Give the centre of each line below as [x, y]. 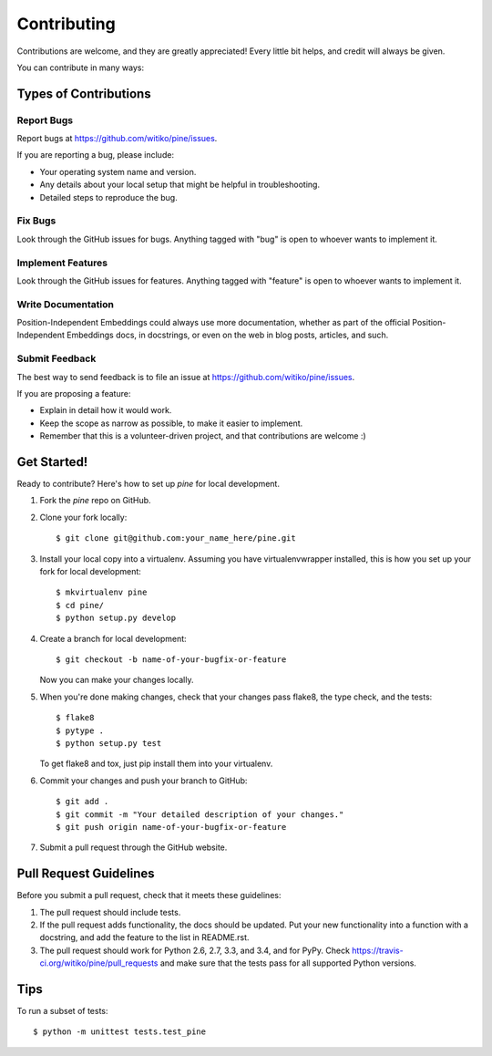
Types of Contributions [84, 93]
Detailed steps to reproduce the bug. [108, 197]
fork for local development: [90, 572]
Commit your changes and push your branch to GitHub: [143, 781]
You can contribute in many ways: [81, 67]
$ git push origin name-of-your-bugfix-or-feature [171, 827]
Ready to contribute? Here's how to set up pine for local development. [148, 484]
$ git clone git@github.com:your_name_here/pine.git [176, 538]
